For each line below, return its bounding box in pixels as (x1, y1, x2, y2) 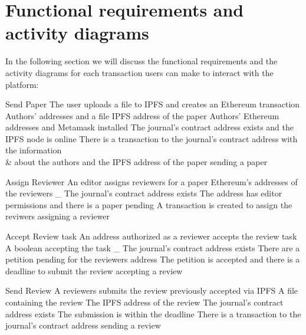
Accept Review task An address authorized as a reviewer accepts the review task (5, 230, 297, 242)
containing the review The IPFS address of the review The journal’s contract (5, 296, 284, 308)
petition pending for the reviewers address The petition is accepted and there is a (5, 253, 300, 265)
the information (5, 144, 62, 156)
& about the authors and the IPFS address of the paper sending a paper (5, 156, 268, 168)
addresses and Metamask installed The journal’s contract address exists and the (5, 121, 294, 133)
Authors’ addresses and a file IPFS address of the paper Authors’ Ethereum (5, 109, 279, 121)
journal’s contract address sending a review (5, 319, 161, 331)
